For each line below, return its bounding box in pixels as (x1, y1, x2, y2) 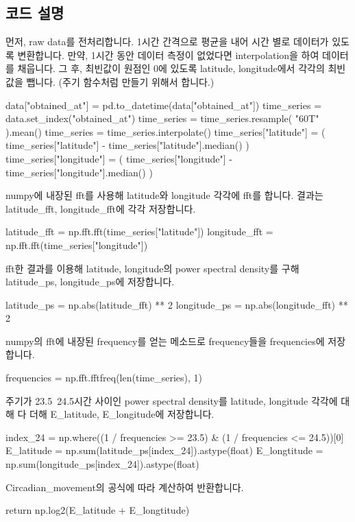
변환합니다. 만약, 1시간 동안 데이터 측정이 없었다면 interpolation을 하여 (17, 47, 319, 62)
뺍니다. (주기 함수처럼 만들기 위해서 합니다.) (26, 74, 215, 88)
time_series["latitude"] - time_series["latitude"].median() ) (5, 138, 249, 152)
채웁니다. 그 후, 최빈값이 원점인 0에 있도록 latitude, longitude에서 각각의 (17, 61, 325, 75)
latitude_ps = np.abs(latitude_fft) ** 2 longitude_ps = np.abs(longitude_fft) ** (5, 297, 348, 311)
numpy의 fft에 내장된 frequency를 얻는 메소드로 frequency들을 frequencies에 (5, 333, 325, 348)
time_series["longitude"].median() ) (5, 165, 153, 179)
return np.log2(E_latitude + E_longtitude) (5, 503, 190, 517)
